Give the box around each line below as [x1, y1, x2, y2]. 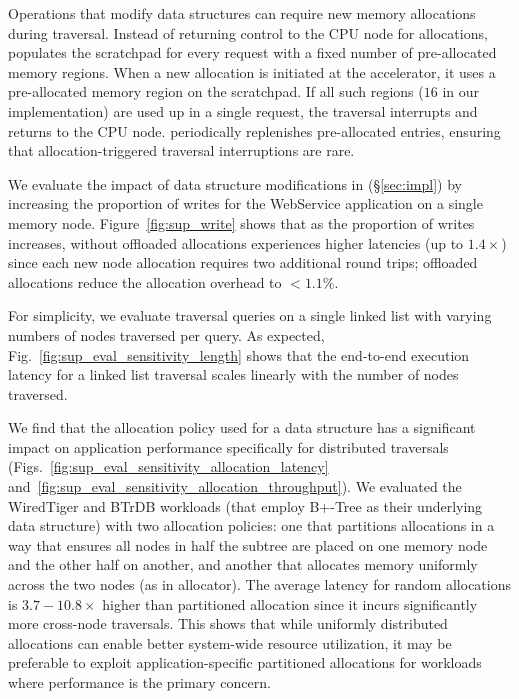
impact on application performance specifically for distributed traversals [8, 436, 449, 457]
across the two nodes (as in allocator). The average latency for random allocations [8, 574, 511, 595]
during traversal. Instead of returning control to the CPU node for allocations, [8, 22, 488, 43]
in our [442, 81, 480, 102]
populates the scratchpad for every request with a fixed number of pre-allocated [8, 42, 497, 63]
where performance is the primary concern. [8, 672, 271, 692]
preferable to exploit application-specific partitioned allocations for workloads [8, 652, 482, 673]
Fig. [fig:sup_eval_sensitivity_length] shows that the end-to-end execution [8, 344, 470, 365]
